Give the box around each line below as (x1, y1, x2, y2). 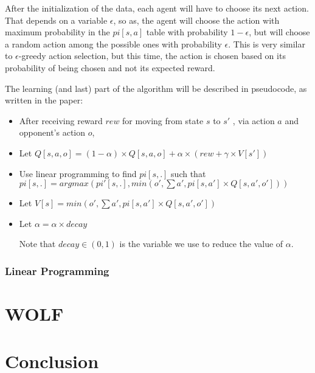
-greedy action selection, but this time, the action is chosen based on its (18, 49, 286, 62)
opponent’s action (19, 126, 86, 139)
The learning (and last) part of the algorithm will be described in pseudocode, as (5, 82, 307, 94)
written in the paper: (5, 94, 83, 106)
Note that (19, 237, 56, 250)
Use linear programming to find (19, 167, 137, 180)
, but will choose (249, 26, 310, 38)
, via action (232, 114, 275, 127)
